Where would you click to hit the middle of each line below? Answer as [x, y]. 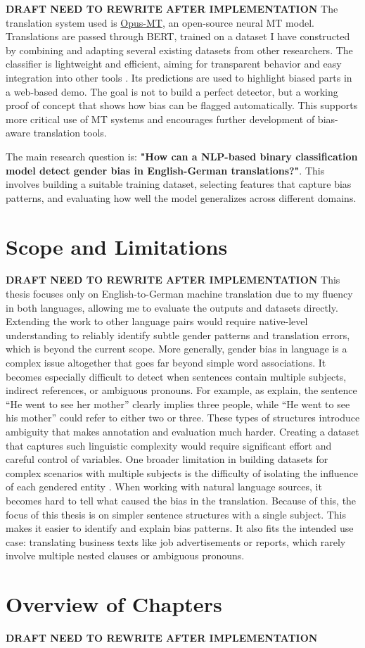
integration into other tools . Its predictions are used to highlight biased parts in [179, 77]
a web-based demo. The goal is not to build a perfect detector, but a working [172, 91]
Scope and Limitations [117, 246]
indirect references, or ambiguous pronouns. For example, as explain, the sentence [181, 390]
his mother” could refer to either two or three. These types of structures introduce [183, 418]
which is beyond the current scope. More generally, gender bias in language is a [177, 349]
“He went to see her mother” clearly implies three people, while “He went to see [178, 404]
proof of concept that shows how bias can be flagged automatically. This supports [182, 105]
